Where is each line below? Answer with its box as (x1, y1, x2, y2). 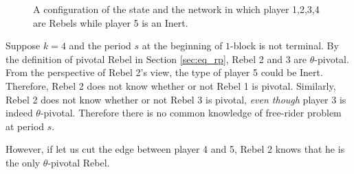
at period (5, 119, 45, 133)
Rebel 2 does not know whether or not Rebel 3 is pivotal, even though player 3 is (5, 92, 346, 106)
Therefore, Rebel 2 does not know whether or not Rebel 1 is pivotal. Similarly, (5, 78, 336, 92)
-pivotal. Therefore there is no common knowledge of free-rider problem (40, 105, 342, 120)
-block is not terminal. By (230, 38, 339, 53)
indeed (5, 105, 33, 120)
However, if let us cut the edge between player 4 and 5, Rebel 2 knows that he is (5, 142, 345, 156)
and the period (69, 38, 131, 53)
